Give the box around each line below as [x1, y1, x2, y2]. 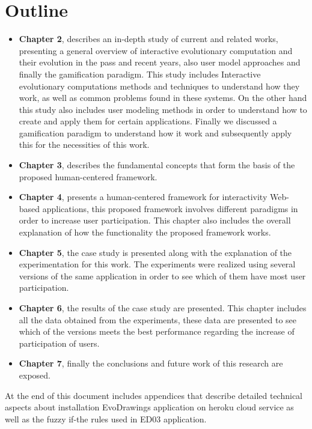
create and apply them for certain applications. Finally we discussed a [19, 115, 277, 127]
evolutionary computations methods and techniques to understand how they [19, 79, 300, 92]
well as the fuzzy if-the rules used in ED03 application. [5, 412, 207, 425]
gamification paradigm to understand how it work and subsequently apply [19, 126, 292, 139]
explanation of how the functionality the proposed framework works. [19, 226, 271, 239]
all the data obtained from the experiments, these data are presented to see [19, 313, 297, 326]
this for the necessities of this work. [19, 138, 150, 151]
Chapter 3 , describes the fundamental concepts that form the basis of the [19, 159, 295, 171]
